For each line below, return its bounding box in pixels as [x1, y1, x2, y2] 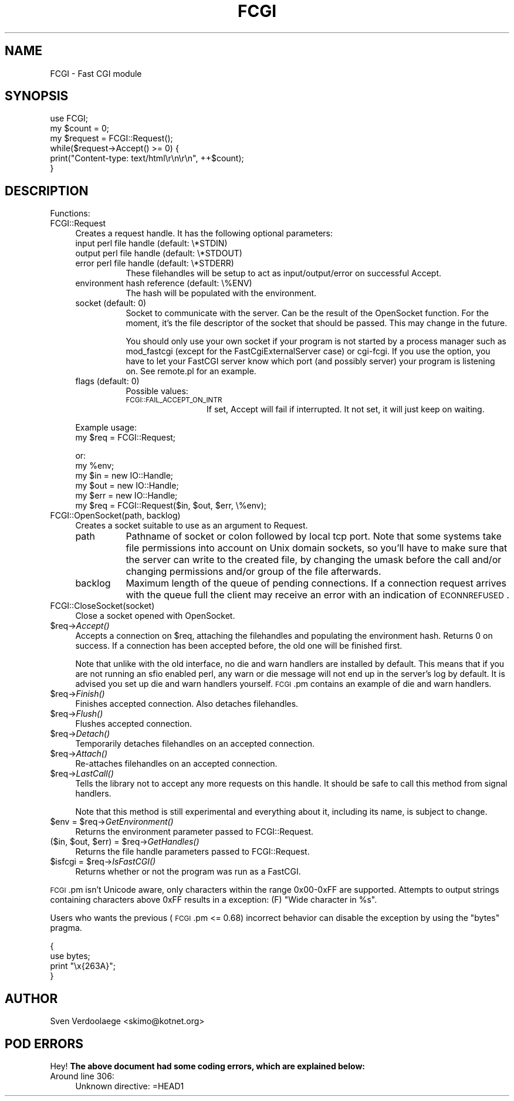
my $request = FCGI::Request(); [50, 133, 173, 144]
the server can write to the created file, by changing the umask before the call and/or [126, 554, 502, 566]
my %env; [75, 460, 114, 471]
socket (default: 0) [75, 298, 147, 309]
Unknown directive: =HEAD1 [75, 1080, 184, 1091]
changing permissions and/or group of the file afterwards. [126, 565, 381, 578]
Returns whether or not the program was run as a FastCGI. [75, 866, 301, 877]
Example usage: [75, 422, 137, 433]
